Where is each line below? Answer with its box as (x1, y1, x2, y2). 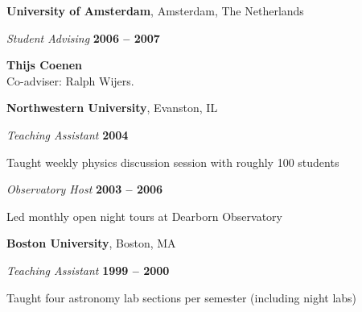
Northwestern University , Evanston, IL (6, 99, 218, 116)
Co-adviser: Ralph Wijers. (6, 72, 134, 89)
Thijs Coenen (6, 56, 83, 73)
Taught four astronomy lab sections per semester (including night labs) (6, 289, 357, 306)
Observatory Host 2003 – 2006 (6, 181, 163, 198)
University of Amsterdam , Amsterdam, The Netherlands (6, 2, 304, 19)
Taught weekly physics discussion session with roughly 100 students (6, 153, 339, 170)
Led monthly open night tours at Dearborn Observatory (6, 207, 282, 224)
